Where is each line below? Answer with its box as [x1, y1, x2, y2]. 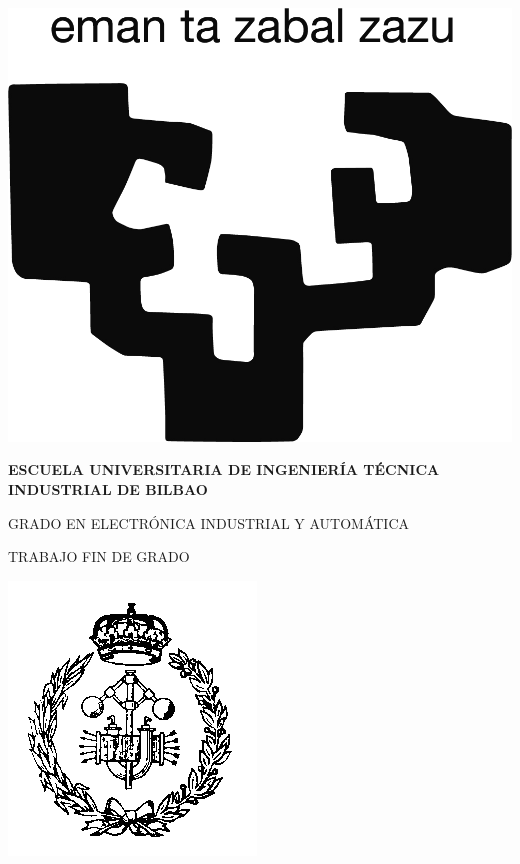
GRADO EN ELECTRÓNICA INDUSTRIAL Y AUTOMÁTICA [8, 512, 410, 533]
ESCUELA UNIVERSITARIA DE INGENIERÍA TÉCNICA [8, 459, 440, 480]
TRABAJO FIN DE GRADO [8, 546, 190, 567]
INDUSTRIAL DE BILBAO [8, 478, 208, 499]
